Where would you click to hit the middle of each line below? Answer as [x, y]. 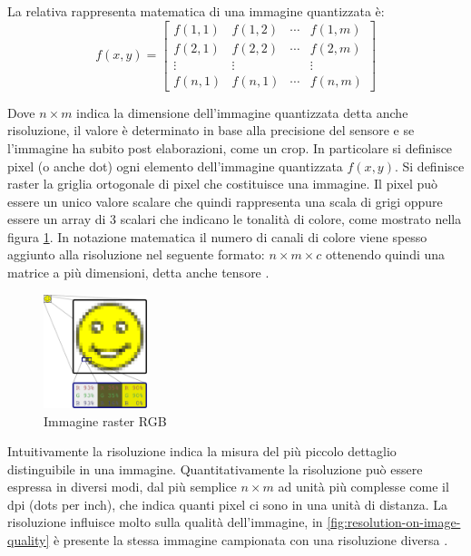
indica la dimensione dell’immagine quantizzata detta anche [242, 112]
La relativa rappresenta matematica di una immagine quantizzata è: [196, 11]
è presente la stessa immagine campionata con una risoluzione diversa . [250, 540]
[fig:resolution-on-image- [394, 522]
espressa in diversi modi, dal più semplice [122, 487]
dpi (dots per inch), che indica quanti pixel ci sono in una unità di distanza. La [228, 504]
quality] [29, 540]
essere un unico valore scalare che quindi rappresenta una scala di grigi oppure [225, 201]
